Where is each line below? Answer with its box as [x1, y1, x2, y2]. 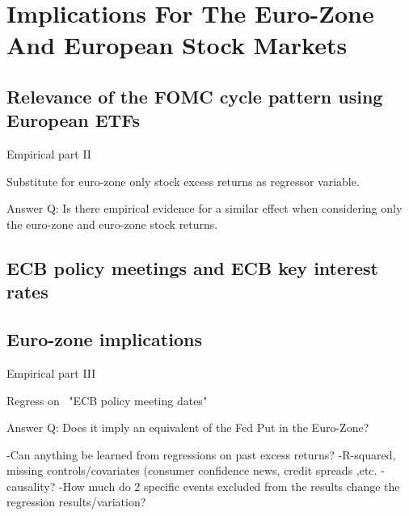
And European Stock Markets [6, 28, 348, 61]
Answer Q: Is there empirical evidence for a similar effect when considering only [6, 200, 403, 217]
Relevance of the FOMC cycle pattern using [6, 83, 383, 108]
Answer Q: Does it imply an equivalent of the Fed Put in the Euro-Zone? [6, 419, 369, 436]
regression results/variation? [6, 493, 146, 510]
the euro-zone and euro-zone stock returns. [6, 215, 218, 232]
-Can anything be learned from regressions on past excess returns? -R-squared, [6, 446, 396, 463]
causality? [6, 477, 56, 494]
